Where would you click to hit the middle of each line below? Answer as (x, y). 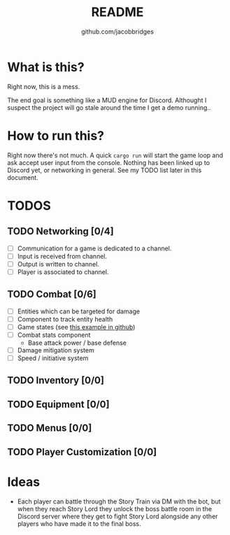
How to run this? (56, 135)
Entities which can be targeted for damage (79, 311)
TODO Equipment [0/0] (58, 404)
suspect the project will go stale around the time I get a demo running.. (109, 107)
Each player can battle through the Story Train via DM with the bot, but (119, 501)
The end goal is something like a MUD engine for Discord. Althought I (107, 100)
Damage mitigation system (56, 350)
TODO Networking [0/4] (60, 231)
